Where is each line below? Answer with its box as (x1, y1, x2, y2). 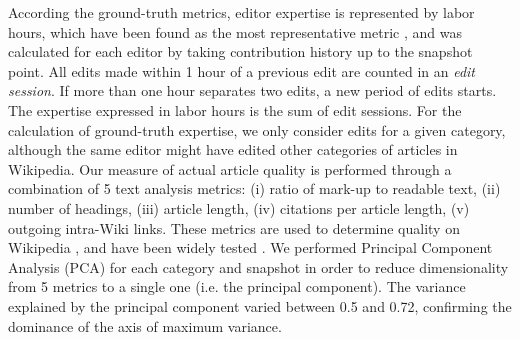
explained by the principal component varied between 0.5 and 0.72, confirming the (8, 295, 512, 316)
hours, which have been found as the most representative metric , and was (8, 21, 462, 42)
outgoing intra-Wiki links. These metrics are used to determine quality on (8, 217, 460, 238)
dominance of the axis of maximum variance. (8, 315, 282, 336)
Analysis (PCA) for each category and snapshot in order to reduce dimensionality (8, 256, 509, 277)
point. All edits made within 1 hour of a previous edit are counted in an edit (8, 60, 476, 81)
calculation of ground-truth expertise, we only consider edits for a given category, (8, 119, 506, 140)
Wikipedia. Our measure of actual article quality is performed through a (8, 158, 452, 179)
